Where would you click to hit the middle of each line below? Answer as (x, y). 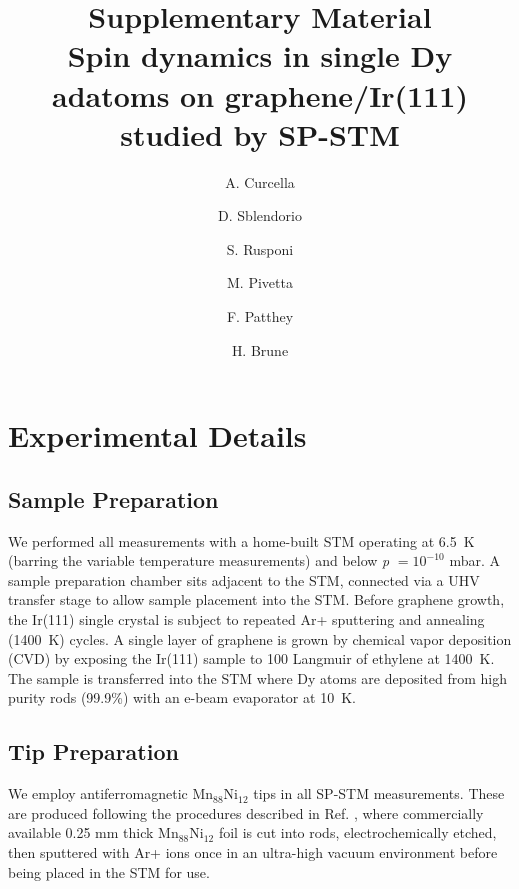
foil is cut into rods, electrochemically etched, (357, 832)
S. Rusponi (260, 248)
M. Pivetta (260, 282)
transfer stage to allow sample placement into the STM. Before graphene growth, (256, 599)
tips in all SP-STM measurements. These (379, 793)
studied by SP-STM (260, 133)
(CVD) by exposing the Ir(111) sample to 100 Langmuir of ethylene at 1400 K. (251, 658)
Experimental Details (157, 435)
